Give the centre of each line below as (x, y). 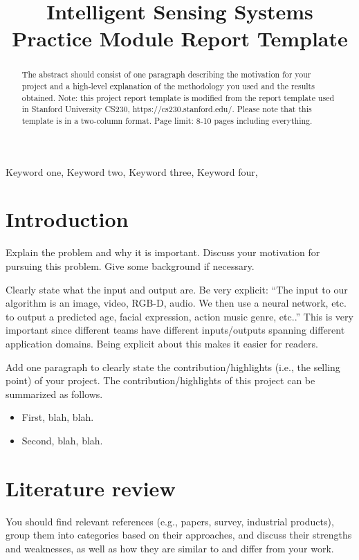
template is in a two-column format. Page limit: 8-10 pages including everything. (167, 120)
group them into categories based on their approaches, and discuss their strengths (179, 535)
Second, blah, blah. (62, 440)
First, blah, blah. (58, 417)
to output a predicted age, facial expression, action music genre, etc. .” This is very (179, 316)
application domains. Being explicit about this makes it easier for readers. (162, 343)
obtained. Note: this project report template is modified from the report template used (178, 97)
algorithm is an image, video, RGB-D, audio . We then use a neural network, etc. (176, 303)
